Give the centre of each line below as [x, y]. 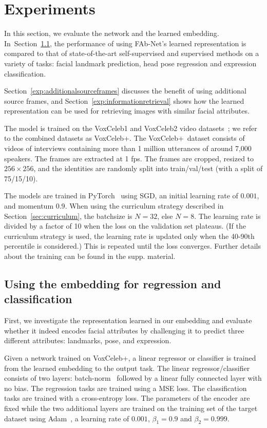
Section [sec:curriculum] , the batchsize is [68, 216]
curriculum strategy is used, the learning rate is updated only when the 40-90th [129, 236]
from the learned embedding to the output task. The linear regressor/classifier [127, 368]
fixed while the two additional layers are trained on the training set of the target [131, 408]
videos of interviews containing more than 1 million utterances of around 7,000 [128, 148]
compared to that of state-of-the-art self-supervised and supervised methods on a [132, 53]
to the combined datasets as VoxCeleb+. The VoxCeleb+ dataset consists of [125, 138]
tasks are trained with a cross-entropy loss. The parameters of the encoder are [127, 398]
